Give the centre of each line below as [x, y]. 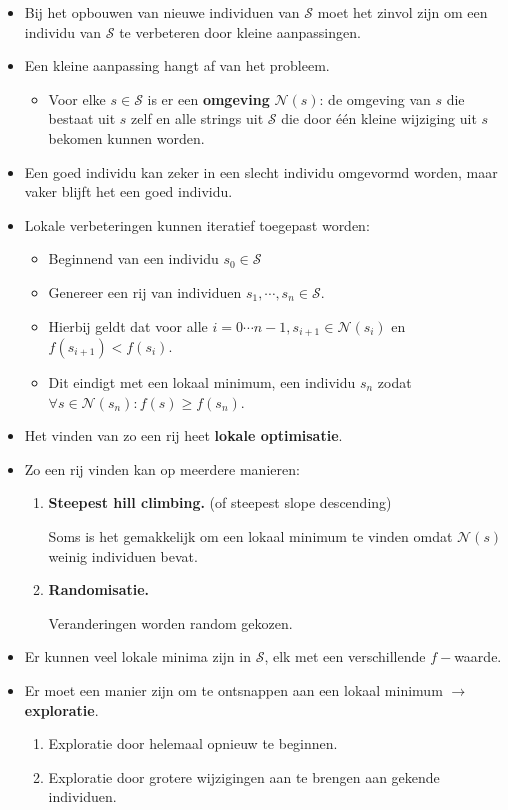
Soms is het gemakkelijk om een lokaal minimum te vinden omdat [250, 535]
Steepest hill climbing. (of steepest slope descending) [220, 502]
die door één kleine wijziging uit [379, 118]
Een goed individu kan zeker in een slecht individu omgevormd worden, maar [261, 171]
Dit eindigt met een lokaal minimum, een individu [202, 381]
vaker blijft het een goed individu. [128, 191]
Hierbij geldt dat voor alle [128, 325]
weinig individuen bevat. [123, 555]
